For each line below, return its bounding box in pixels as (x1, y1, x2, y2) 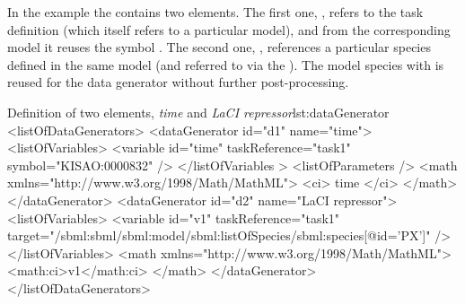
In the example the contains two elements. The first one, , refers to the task (7, 3, 424, 21)
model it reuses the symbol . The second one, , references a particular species (7, 38, 431, 56)
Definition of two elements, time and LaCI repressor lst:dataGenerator (7, 102, 390, 121)
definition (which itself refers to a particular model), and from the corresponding (7, 20, 451, 39)
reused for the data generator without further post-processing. (7, 73, 349, 91)
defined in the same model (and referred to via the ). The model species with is (7, 55, 444, 74)
